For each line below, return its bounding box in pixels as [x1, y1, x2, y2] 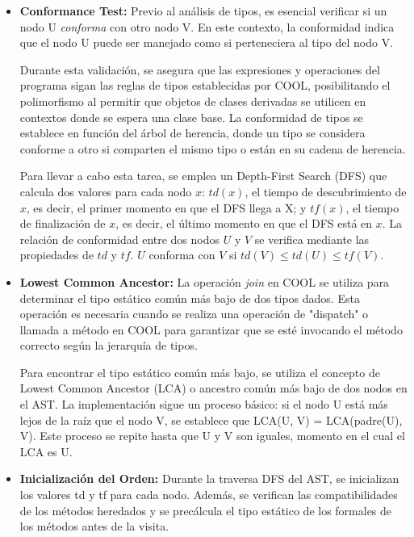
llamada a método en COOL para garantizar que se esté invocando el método [19, 321, 403, 338]
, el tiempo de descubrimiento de [245, 182, 407, 199]
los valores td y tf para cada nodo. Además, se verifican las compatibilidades [19, 486, 398, 503]
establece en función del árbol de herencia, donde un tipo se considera [19, 124, 366, 141]
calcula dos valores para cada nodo [19, 182, 192, 199]
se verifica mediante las [254, 230, 370, 247]
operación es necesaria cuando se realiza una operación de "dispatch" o [19, 305, 369, 322]
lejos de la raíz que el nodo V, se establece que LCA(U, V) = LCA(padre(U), [19, 411, 403, 428]
